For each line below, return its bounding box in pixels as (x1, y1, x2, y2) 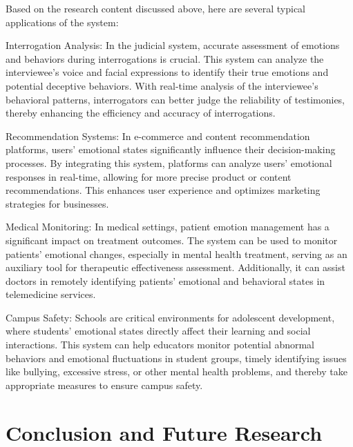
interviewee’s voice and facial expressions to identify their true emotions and (6, 65, 329, 79)
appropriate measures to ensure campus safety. (6, 377, 203, 392)
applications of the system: (6, 14, 119, 29)
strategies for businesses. (6, 196, 109, 210)
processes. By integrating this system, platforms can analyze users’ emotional (6, 155, 332, 170)
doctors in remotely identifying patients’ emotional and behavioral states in (6, 273, 325, 288)
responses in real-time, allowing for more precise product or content (6, 169, 292, 183)
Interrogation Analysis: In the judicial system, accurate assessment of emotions (6, 38, 340, 52)
